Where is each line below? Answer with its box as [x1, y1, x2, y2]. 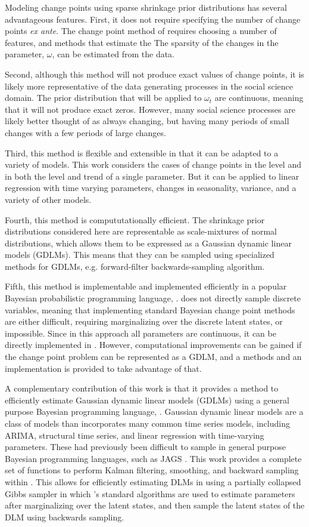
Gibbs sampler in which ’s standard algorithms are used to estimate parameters [5, 487, 295, 500]
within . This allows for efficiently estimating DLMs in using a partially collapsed [5, 475, 301, 488]
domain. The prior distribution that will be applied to [5, 91, 202, 104]
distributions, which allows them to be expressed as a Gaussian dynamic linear [5, 236, 292, 249]
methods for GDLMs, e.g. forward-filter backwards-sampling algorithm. [5, 260, 265, 272]
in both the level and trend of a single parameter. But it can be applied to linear [5, 169, 299, 182]
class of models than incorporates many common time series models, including [5, 417, 290, 429]
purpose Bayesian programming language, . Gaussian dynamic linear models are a [5, 405, 304, 418]
